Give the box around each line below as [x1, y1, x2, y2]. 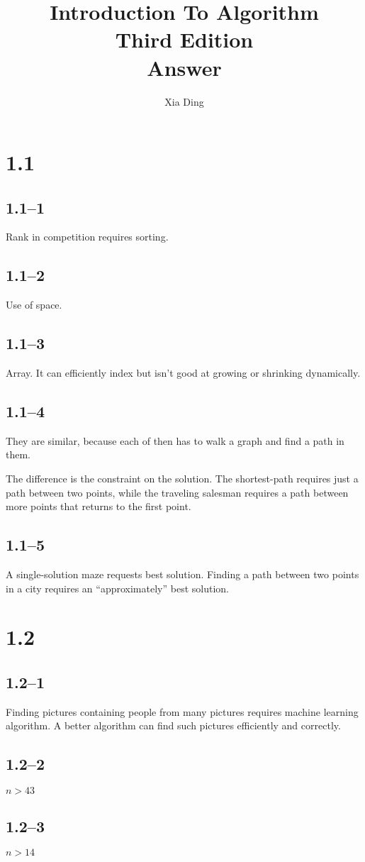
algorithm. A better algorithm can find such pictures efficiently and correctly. [6, 718, 341, 733]
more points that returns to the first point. [6, 499, 191, 514]
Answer [147, 53, 222, 82]
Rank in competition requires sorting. [6, 229, 169, 244]
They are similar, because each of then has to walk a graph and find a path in [6, 433, 344, 448]
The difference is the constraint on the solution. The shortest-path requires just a [6, 471, 359, 486]
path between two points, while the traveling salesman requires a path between [6, 485, 349, 499]
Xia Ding [164, 94, 204, 109]
